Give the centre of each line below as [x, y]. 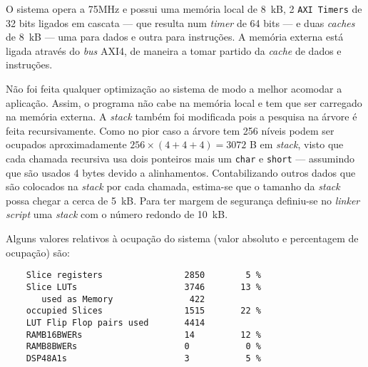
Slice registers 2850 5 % [143, 275]
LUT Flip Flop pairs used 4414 [116, 322]
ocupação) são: [38, 252]
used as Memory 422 [123, 299]
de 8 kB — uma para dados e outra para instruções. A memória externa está [175, 37]
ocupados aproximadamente [66, 144]
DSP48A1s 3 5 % [143, 358]
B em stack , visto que [296, 144]
